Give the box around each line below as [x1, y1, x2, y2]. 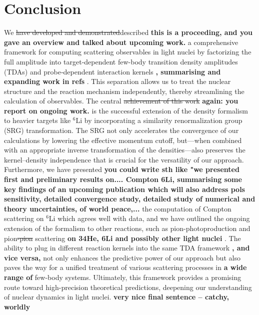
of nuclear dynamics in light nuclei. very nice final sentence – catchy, [4, 291, 229, 302]
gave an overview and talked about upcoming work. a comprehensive [4, 36, 238, 47]
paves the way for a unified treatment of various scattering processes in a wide [4, 262, 247, 272]
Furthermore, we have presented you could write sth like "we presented [4, 164, 239, 174]
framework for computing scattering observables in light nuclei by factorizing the [4, 46, 251, 57]
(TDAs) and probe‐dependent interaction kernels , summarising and [4, 66, 221, 76]
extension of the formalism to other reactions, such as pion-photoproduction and [4, 223, 250, 233]
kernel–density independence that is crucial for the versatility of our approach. [4, 154, 244, 164]
